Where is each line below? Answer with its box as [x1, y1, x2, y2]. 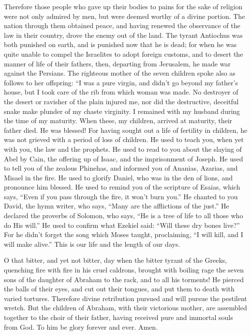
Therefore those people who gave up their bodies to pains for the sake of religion [4, 1, 243, 11]
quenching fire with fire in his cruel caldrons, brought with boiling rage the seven [4, 265, 244, 275]
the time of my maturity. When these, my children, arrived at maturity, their [4, 115, 233, 126]
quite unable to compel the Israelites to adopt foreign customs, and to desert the [4, 48, 243, 59]
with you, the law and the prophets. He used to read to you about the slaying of [4, 144, 242, 154]
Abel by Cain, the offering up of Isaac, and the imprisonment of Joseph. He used [4, 153, 243, 163]
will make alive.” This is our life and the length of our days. [4, 239, 180, 249]
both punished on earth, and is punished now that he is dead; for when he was [4, 39, 237, 49]
